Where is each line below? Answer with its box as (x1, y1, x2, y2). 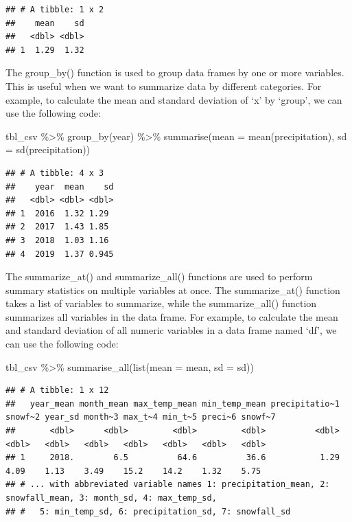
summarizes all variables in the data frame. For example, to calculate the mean (5, 309, 338, 324)
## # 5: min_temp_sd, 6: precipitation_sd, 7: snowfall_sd (5, 506, 291, 517)
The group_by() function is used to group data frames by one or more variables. (5, 65, 344, 80)
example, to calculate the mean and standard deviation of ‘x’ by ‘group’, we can (5, 92, 342, 106)
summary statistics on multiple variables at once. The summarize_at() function (5, 282, 340, 297)
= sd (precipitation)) (5, 142, 91, 157)
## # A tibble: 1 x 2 (5, 5, 104, 14)
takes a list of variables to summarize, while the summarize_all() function (5, 296, 317, 310)
